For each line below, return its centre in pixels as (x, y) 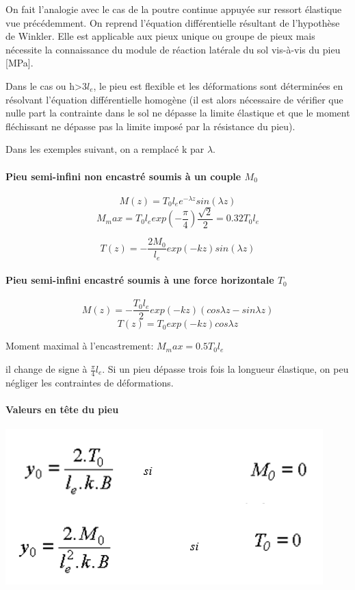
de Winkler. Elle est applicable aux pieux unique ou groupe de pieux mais (160, 36)
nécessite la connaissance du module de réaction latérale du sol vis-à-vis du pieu (173, 49)
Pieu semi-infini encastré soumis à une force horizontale (140, 280)
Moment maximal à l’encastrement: (80, 346)
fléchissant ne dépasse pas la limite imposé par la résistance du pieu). (150, 126)
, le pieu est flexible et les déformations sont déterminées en (218, 85)
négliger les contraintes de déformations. (90, 382)
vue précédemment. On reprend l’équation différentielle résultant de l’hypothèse (173, 22)
